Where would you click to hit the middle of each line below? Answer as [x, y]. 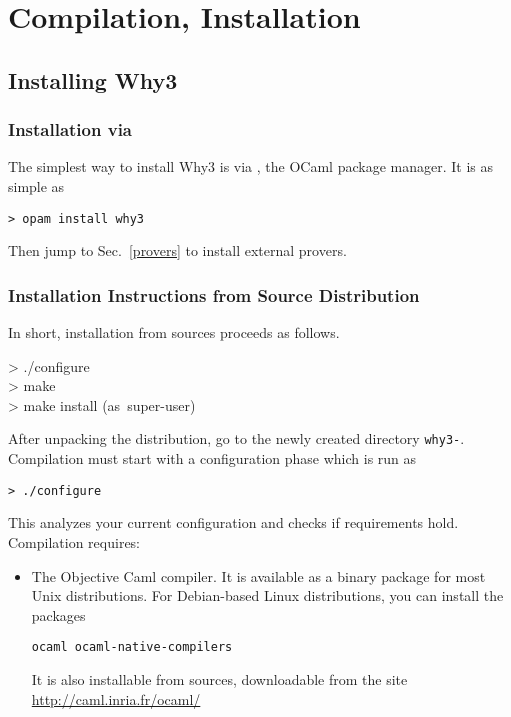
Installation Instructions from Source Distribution [214, 294]
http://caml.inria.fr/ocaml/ [116, 698]
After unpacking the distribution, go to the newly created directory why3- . [236, 438]
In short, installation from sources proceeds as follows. [174, 332]
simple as [36, 185]
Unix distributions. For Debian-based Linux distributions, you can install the [267, 595]
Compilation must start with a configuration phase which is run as [212, 458]
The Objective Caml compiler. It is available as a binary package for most [258, 575]
